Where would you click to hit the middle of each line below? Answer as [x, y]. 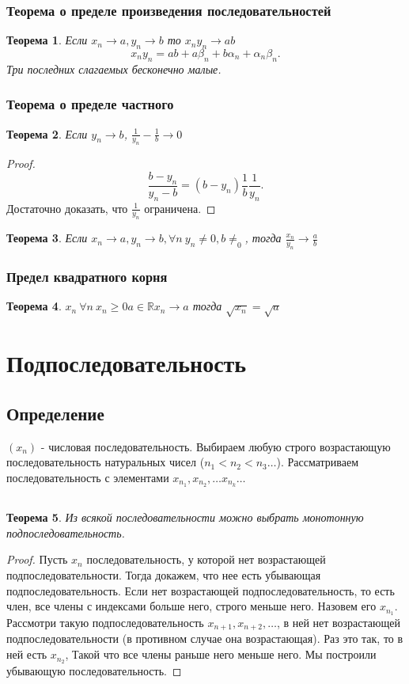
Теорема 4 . [34, 306]
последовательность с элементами [88, 477]
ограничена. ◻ [180, 208]
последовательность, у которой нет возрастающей [206, 559]
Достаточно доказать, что [67, 208]
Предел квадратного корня [87, 277]
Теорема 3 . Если [47, 238]
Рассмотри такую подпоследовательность [105, 623]
